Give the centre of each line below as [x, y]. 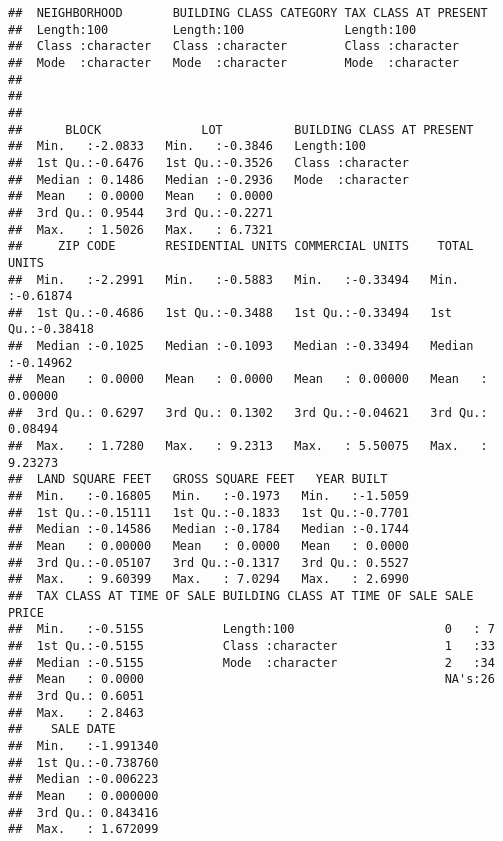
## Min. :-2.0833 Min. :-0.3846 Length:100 [187, 146]
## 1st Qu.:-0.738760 [83, 762]
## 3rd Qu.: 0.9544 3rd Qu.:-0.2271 [140, 212]
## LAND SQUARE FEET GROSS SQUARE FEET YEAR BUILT [198, 479]
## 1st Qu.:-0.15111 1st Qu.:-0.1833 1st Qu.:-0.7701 [208, 512]
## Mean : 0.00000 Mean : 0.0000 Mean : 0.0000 [208, 546]
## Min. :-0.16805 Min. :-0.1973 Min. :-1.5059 [208, 496]
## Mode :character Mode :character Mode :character [234, 62]
